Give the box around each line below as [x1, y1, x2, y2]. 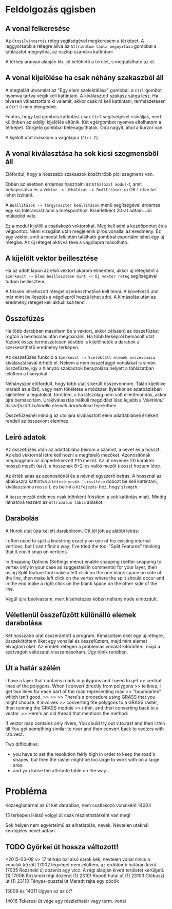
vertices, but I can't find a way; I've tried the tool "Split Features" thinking [5, 543, 160, 549]
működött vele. [5, 212, 37, 219]
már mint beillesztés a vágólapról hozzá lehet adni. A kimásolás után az [5, 294, 156, 300]
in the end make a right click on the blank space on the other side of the [5, 580, 158, 587]
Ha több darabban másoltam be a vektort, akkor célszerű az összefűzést [5, 328, 159, 334]
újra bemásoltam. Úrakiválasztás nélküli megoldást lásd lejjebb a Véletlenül [5, 397, 164, 403]
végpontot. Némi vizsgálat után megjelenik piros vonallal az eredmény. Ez [5, 228, 161, 234]
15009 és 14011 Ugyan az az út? [5, 888, 73, 894]
